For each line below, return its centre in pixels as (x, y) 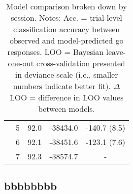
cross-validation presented (81, 63)
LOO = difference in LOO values (66, 97)
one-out (21, 63)
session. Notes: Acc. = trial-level (66, 18)
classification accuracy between (67, 29)
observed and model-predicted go (66, 40)
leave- (116, 52)
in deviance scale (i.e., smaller (66, 74)
